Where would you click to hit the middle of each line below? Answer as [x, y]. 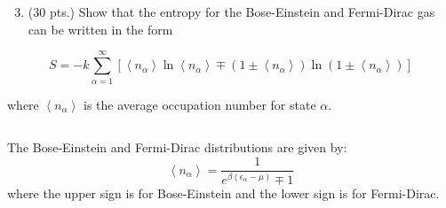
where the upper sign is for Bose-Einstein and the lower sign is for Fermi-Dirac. [223, 193]
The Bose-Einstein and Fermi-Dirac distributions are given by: [177, 147]
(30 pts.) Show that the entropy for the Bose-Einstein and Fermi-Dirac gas [231, 12]
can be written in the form [100, 29]
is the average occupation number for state [200, 104]
